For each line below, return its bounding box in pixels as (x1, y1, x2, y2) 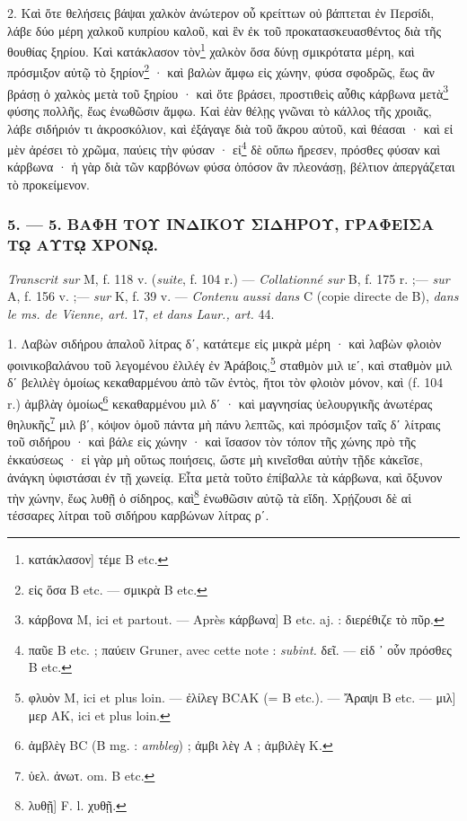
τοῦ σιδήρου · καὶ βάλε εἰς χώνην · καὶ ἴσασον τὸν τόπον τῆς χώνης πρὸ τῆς (7, 432, 416, 451)
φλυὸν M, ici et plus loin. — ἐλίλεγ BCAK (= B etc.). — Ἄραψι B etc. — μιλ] (28, 688, 456, 707)
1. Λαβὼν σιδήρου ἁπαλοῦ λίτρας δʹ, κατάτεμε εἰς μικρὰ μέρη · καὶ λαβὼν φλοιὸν (7, 334, 442, 353)
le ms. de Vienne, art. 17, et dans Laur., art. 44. (7, 304, 275, 322)
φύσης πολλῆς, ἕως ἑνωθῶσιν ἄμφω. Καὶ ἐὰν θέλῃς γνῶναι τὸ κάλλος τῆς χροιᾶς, (7, 101, 432, 119)
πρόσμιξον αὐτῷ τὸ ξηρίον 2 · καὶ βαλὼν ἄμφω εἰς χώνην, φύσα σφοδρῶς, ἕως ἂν (7, 60, 435, 82)
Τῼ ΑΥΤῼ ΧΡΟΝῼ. (7, 234, 158, 256)
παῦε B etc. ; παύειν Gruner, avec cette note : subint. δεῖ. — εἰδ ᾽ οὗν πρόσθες (28, 640, 452, 658)
